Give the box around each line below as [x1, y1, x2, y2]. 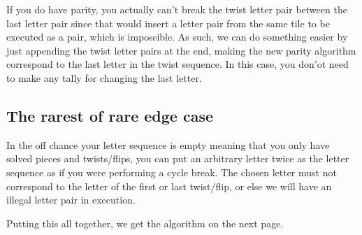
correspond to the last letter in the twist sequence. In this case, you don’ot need [6, 57, 349, 71]
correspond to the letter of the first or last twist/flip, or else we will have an [6, 178, 332, 193]
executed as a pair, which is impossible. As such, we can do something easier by [6, 29, 348, 44]
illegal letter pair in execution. [6, 192, 136, 207]
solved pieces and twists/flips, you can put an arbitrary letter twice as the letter [6, 151, 349, 166]
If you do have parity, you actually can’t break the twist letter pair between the [6, 2, 347, 16]
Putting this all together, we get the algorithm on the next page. [6, 215, 284, 230]
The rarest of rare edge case [6, 104, 213, 126]
